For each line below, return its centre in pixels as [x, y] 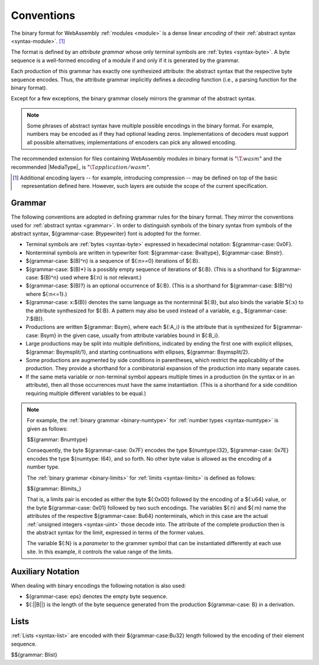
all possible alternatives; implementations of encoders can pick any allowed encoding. [132, 142]
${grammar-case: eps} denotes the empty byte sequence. [97, 596]
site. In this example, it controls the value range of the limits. [100, 552]
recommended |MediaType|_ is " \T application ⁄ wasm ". [81, 167]
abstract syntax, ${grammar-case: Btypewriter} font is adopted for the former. [106, 234]
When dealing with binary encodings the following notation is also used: [98, 585]
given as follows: [47, 429]
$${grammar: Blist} [34, 655]
